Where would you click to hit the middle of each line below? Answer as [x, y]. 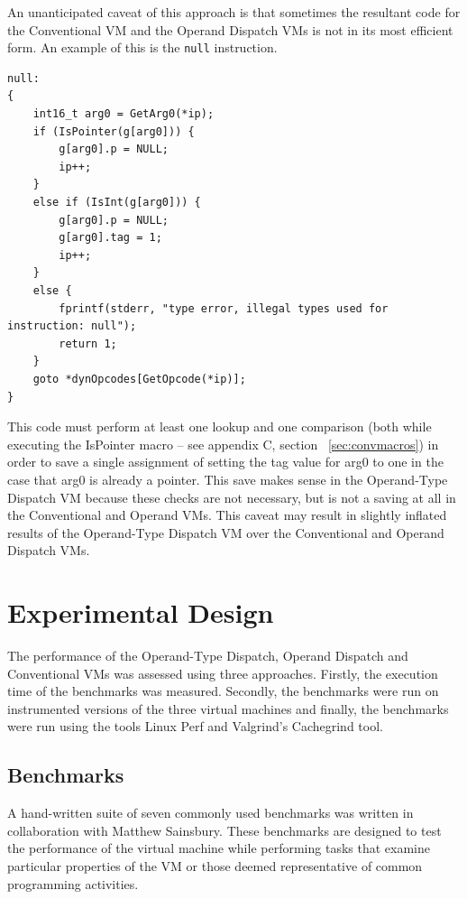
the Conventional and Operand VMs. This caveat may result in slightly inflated [227, 515]
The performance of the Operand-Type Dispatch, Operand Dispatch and [208, 655]
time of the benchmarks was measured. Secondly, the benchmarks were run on [223, 691]
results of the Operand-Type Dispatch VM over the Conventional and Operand [226, 532]
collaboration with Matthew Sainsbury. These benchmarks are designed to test [224, 830]
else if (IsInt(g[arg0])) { [117, 202]
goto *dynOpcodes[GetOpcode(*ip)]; [139, 379]
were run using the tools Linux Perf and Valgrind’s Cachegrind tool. [195, 726]
